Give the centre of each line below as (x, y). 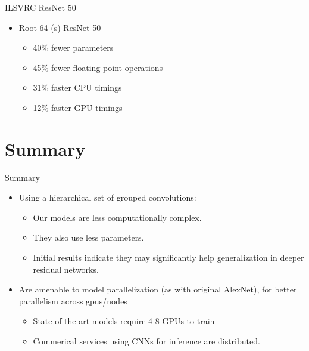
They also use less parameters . (88, 237)
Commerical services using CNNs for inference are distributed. (146, 341)
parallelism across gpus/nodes (73, 301)
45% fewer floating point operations (98, 67)
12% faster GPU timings (78, 107)
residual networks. (66, 269)
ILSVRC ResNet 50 (40, 7)
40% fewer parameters (73, 47)
